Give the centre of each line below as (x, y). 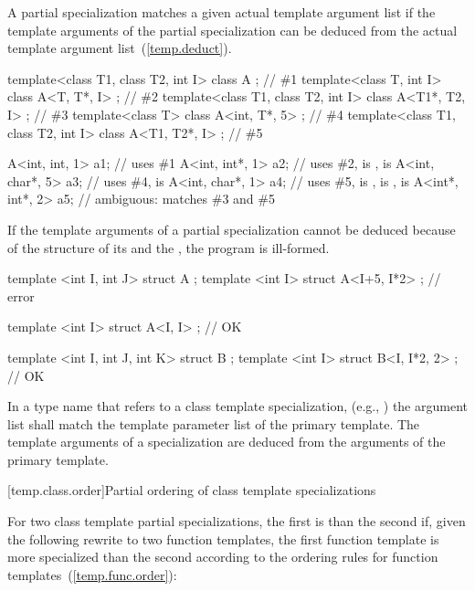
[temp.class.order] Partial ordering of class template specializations (192, 490)
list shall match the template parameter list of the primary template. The (214, 423)
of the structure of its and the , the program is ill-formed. (169, 247)
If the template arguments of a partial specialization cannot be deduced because (232, 229)
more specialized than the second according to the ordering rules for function (223, 557)
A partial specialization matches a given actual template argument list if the (222, 12)
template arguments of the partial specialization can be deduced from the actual (232, 30)
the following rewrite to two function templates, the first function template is (223, 538)
